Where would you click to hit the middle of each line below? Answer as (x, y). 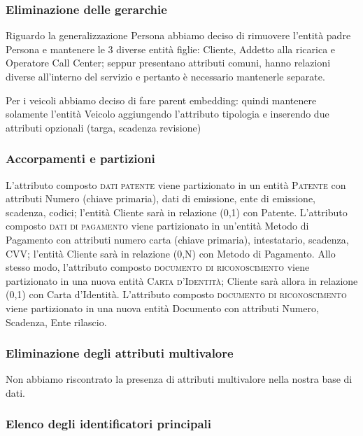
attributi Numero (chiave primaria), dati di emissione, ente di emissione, (161, 198)
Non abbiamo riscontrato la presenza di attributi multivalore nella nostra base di (179, 379)
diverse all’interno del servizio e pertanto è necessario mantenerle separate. (165, 76)
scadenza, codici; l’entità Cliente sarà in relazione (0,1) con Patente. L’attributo (177, 212)
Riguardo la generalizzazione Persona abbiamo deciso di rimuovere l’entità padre (178, 35)
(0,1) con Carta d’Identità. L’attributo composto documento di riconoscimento (176, 294)
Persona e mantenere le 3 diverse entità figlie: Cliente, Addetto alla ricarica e (171, 49)
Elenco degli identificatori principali (109, 424)
